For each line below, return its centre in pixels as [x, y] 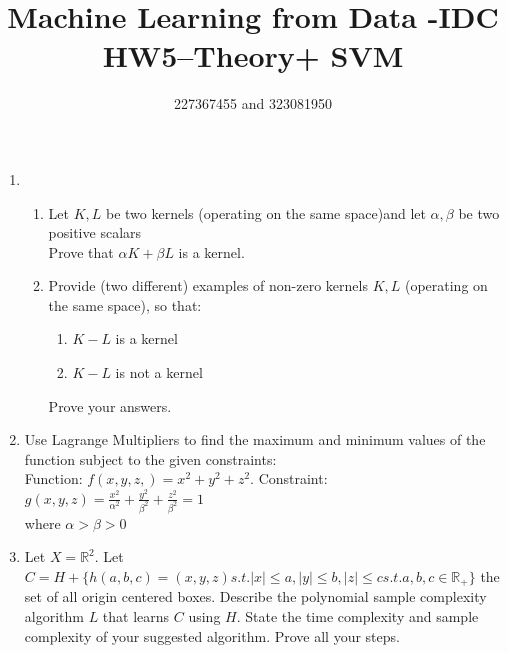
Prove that [81, 251]
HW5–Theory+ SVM [253, 55]
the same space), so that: [125, 304]
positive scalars [95, 232]
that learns [136, 616]
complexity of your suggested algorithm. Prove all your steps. [212, 635]
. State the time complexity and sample [357, 616]
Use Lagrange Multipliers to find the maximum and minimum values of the [255, 439]
